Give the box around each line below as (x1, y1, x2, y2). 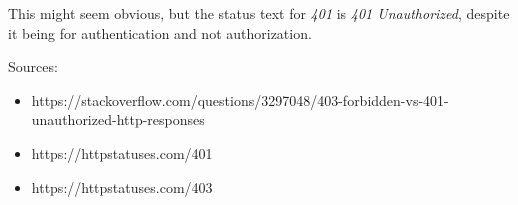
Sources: (8, 56, 58, 77)
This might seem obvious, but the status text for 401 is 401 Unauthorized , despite (8, 3, 510, 23)
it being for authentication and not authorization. (8, 22, 312, 43)
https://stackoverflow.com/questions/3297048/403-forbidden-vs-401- (31, 89, 449, 110)
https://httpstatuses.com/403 (31, 176, 213, 197)
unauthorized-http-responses (31, 109, 205, 130)
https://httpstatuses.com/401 (31, 142, 213, 163)
